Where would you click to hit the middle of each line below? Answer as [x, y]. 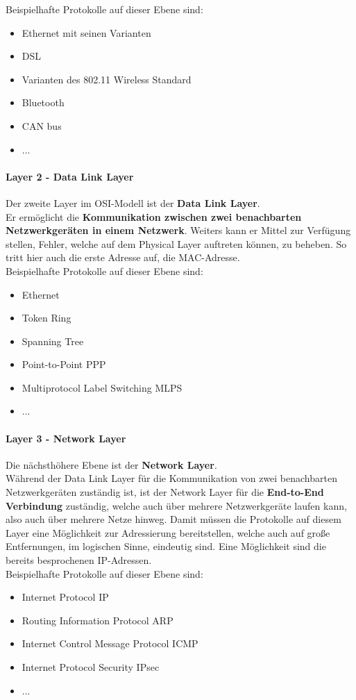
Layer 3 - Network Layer [66, 438]
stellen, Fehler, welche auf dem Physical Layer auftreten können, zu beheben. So [176, 243]
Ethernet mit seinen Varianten [86, 32]
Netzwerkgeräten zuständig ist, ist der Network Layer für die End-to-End [165, 492]
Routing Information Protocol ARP [98, 620]
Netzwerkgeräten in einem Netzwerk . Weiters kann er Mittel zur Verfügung [178, 230]
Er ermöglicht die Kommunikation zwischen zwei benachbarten [154, 216]
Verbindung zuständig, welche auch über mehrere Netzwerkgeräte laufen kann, [176, 505]
